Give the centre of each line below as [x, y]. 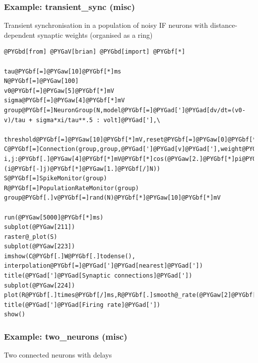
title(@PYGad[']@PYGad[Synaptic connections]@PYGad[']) [98, 276]
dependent [20, 35]
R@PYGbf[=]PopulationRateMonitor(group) [72, 188]
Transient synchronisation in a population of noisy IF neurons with [106, 25]
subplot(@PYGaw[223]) [40, 247]
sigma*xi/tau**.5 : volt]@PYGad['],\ [98, 120]
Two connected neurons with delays [58, 355]
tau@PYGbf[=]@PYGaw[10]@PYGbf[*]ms [63, 71]
